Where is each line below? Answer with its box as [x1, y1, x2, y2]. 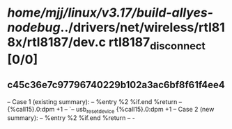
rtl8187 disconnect [108, 35, 206, 53]
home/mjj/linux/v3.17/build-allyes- [7, 5, 214, 21]
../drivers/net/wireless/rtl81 [60, 19, 225, 35]
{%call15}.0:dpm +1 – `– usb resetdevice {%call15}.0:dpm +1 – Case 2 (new [7, 105, 215, 115]
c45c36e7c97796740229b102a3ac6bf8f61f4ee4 [7, 79, 225, 91]
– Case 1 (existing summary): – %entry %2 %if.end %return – [7, 97, 183, 105]
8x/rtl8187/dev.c [7, 35, 107, 50]
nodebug [7, 19, 61, 35]
